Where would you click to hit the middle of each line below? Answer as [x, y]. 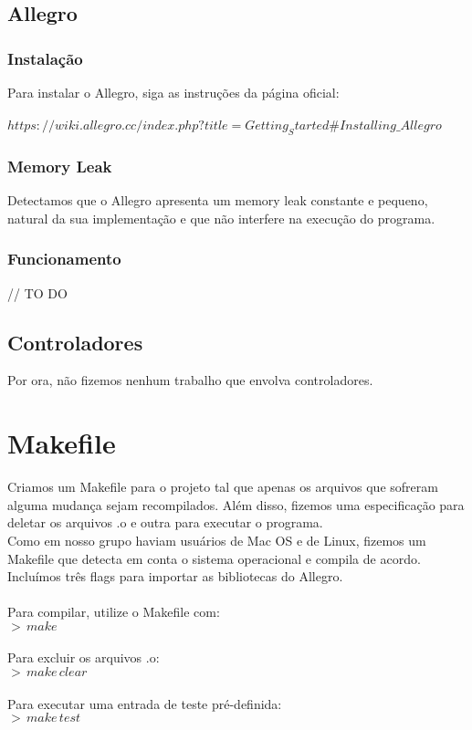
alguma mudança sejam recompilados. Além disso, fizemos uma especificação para [236, 504]
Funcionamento [64, 259]
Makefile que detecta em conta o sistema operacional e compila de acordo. [214, 558]
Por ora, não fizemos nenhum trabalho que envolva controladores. [190, 380]
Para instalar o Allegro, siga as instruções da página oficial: [173, 92]
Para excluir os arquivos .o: [84, 657]
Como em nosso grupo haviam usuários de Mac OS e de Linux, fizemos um [217, 540]
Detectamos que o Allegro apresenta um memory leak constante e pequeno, [218, 200]
